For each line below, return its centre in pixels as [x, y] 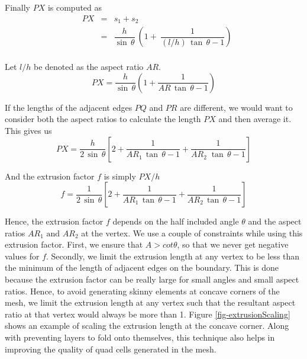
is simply [120, 176]
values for [22, 256]
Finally [17, 7]
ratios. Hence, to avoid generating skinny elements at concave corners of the [142, 291]
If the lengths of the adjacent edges [69, 107]
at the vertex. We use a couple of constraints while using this [192, 233]
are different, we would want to [236, 107]
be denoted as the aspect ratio [89, 67]
